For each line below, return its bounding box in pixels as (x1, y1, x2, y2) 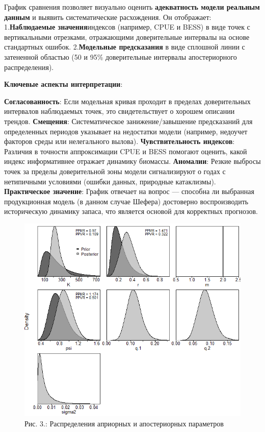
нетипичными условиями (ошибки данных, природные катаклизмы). (4, 176, 216, 186)
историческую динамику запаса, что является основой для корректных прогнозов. (4, 206, 258, 217)
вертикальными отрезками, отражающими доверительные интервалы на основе (4, 31, 250, 42)
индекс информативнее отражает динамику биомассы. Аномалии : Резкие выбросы (4, 156, 261, 166)
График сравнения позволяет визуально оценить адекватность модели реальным (4, 2, 260, 12)
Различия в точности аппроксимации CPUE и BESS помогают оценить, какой (4, 146, 247, 156)
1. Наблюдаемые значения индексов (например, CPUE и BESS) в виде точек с (4, 21, 250, 32)
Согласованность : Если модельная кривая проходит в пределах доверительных (4, 95, 251, 106)
